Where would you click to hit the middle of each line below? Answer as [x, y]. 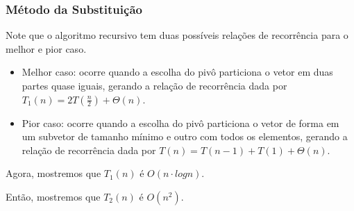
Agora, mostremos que [53, 173]
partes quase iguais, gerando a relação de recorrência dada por [154, 85]
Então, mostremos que [53, 196]
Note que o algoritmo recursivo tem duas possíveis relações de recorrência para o [177, 35]
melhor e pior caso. [46, 48]
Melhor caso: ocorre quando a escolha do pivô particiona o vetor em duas [177, 72]
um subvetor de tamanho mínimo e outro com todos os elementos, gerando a [185, 136]
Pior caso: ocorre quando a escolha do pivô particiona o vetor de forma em [180, 123]
